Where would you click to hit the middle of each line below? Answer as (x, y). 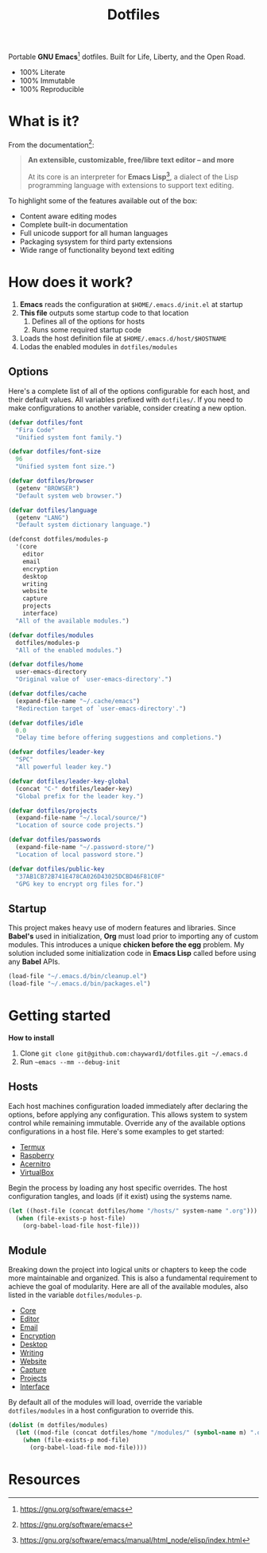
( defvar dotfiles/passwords (55, 840)
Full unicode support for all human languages (94, 234)
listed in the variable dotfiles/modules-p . (75, 1295)
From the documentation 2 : (51, 144)
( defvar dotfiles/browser (51, 481)
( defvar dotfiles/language (53, 510)
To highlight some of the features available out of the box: (103, 201)
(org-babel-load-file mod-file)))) (88, 1447)
